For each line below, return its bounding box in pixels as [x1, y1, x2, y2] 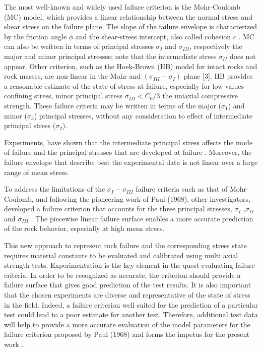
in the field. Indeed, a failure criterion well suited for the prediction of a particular [4, 299, 258, 310]
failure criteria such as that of [136, 184, 228, 194]
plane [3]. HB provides [183, 71, 253, 81]
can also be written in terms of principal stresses [4, 41, 154, 51]
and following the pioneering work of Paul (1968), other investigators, [36, 193, 250, 204]
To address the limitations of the [4, 184, 105, 194]
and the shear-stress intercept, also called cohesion [75, 31, 231, 41]
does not [229, 50, 256, 61]
